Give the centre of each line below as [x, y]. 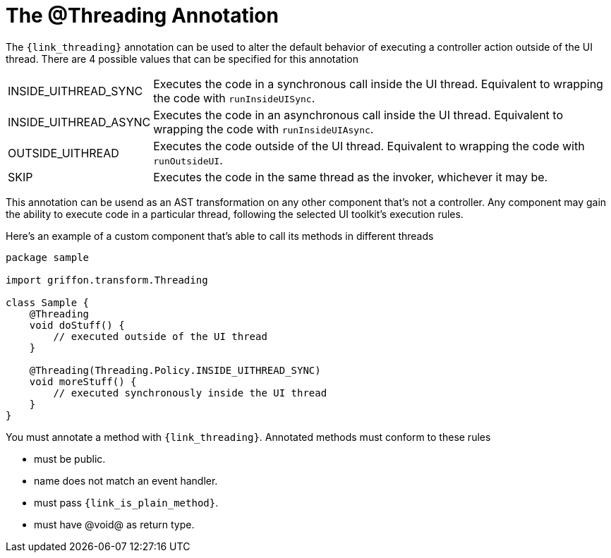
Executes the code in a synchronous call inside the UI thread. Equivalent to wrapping [378, 84]
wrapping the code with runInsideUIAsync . [264, 129]
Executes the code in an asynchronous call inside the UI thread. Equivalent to [358, 115]
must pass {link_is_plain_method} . [126, 502]
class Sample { [48, 302]
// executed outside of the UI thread [160, 336]
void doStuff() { [77, 325]
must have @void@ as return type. [114, 524]
